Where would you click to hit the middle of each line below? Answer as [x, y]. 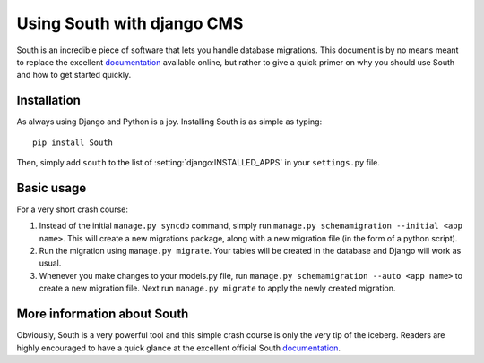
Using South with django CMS [130, 23]
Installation [48, 101]
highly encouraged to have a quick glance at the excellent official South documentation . [178, 348]
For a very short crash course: [73, 209]
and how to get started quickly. [74, 75]
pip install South [73, 142]
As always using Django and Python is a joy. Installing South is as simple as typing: [169, 122]
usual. [50, 263]
